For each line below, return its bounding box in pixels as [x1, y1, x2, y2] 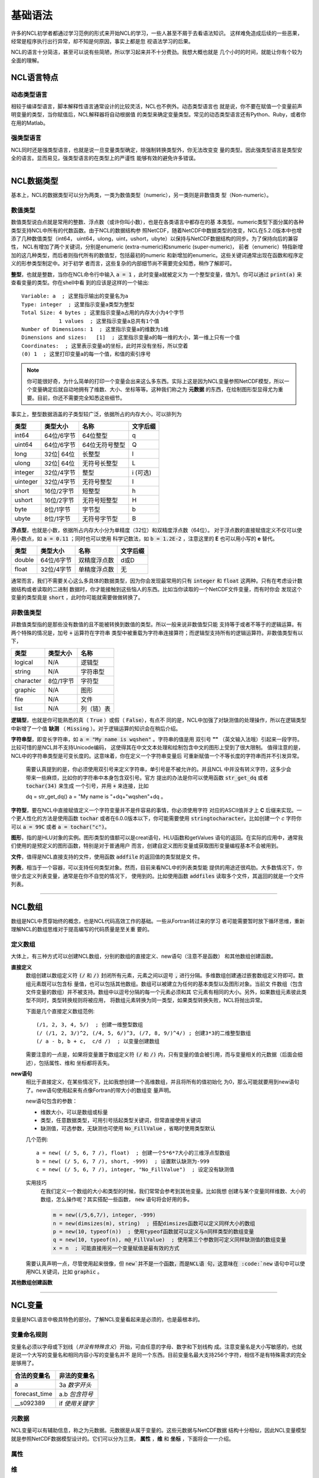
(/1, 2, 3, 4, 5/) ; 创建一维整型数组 [36, 1022, 144, 1028]
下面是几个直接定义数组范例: [25, 1007, 95, 1014]
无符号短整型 [82, 497, 118, 505]
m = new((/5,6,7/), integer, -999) [53, 1212, 156, 1218]
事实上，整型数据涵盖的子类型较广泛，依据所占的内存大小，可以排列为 [11, 411, 182, 418]
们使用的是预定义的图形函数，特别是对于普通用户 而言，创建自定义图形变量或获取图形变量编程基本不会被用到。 [11, 842, 282, 850]
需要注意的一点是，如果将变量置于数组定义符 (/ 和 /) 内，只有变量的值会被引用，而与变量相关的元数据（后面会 [25, 1051, 298, 1058]
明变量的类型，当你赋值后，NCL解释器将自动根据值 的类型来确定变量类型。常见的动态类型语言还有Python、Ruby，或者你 [11, 111, 307, 118]
